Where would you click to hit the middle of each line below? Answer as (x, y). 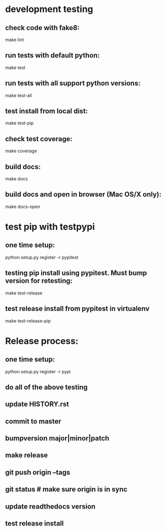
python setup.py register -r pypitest (42, 257)
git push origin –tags (38, 472)
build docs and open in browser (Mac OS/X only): (83, 195)
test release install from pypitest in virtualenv (77, 309)
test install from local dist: (47, 111)
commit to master (33, 421)
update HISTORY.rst (37, 404)
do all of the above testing (46, 387)
